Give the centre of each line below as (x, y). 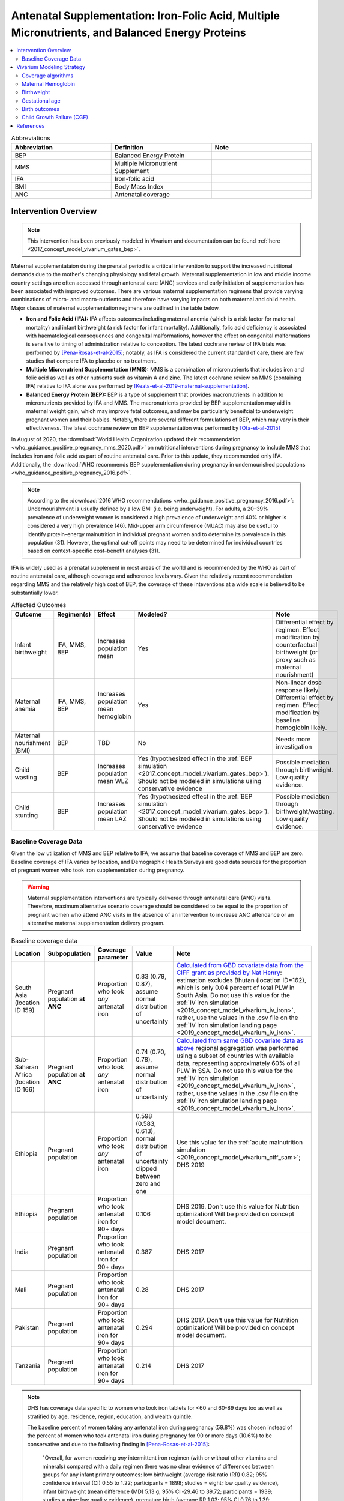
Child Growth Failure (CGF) (55, 118)
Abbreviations (31, 138)
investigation (294, 746)
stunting (26, 815)
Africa (23, 1074)
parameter (113, 957)
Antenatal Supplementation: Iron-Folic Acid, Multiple (146, 16)
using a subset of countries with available (235, 1056)
